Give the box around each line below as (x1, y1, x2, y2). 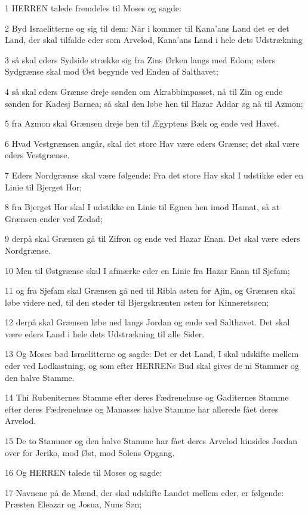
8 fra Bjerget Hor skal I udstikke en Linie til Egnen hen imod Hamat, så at (5, 201, 280, 213)
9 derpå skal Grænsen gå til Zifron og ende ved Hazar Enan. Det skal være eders (5, 232, 300, 245)
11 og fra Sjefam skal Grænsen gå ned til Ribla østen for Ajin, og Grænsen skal (5, 284, 295, 297)
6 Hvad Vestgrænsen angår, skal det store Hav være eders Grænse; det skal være (5, 137, 300, 149)
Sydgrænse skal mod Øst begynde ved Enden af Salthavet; (5, 65, 218, 78)
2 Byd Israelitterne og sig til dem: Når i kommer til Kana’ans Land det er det (5, 21, 289, 34)
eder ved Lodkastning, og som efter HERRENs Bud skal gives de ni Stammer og (5, 359, 299, 372)
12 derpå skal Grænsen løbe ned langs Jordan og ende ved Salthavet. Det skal (5, 316, 290, 328)
